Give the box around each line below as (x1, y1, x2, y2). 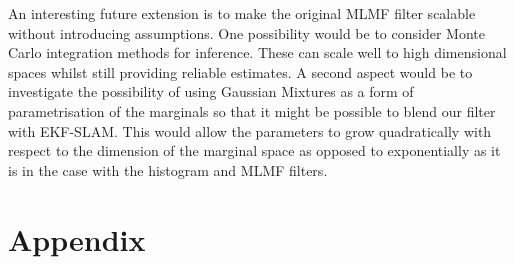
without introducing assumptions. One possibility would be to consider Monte (8, 22, 485, 43)
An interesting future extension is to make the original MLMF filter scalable (8, 3, 476, 23)
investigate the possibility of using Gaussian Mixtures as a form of (8, 81, 414, 102)
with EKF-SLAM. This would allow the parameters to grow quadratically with (8, 120, 492, 141)
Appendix (8, 218, 146, 259)
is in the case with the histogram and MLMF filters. (8, 159, 328, 180)
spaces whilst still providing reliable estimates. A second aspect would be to (8, 61, 473, 82)
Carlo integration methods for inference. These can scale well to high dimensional (8, 42, 507, 63)
